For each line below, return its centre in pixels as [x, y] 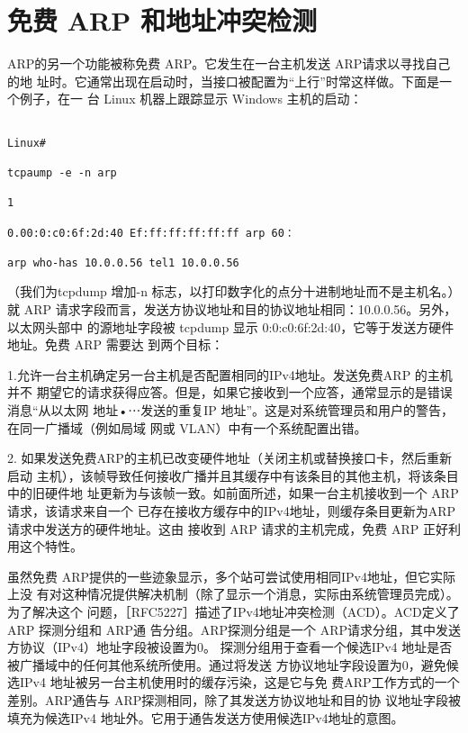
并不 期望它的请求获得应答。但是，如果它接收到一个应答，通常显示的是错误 [230, 392]
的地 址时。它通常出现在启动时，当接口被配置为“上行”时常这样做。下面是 [223, 81]
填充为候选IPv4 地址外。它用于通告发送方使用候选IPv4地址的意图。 [206, 717]
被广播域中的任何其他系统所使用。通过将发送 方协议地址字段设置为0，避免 [227, 664]
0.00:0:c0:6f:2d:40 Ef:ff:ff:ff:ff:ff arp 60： [151, 233]
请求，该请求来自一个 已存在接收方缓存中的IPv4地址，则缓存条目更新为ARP [231, 511]
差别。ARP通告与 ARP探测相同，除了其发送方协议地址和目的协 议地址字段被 [234, 699]
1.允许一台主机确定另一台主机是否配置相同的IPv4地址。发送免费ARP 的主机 [230, 374]
